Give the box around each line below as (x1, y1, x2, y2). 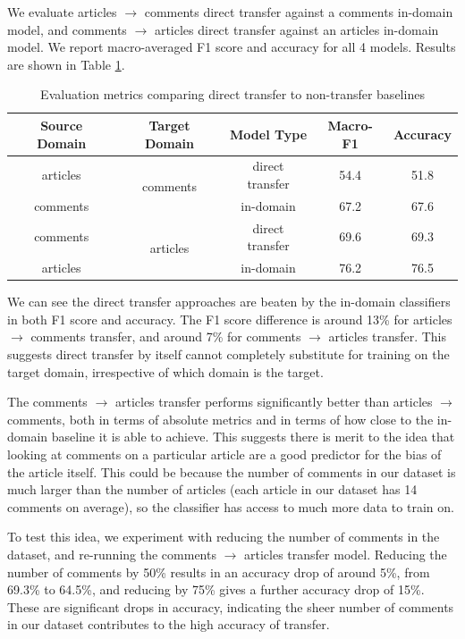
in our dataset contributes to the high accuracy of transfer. (7, 615, 330, 634)
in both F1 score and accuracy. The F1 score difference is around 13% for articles (7, 309, 452, 328)
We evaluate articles (7, 3, 117, 21)
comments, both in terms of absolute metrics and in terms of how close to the (7, 409, 434, 428)
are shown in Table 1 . (7, 55, 125, 73)
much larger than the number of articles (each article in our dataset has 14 (7, 480, 418, 499)
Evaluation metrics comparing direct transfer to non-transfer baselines (40, 85, 425, 104)
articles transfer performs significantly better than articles (114, 392, 433, 411)
